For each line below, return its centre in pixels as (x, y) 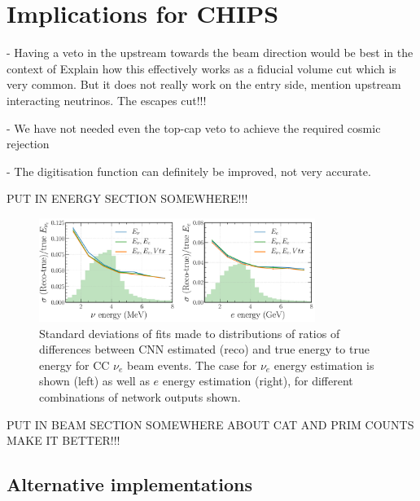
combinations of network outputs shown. (140, 397)
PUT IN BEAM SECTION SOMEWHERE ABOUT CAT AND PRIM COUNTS (210, 424)
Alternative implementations (129, 484)
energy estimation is (324, 365)
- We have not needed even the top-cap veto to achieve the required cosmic (194, 127)
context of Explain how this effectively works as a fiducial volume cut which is (201, 68)
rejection (28, 144)
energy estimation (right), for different (258, 381)
